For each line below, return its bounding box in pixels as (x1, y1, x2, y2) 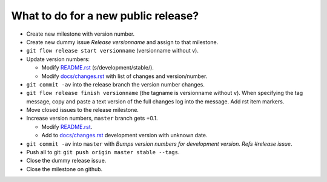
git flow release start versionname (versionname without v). (26, 47, 199, 54)
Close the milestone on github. (26, 165, 103, 172)
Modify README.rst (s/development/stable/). (41, 64, 154, 71)
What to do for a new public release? (11, 9, 199, 22)
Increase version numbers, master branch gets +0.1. (26, 115, 158, 122)
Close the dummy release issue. (26, 157, 107, 164)
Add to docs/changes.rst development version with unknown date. (41, 132, 208, 139)
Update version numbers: (26, 55, 90, 63)
